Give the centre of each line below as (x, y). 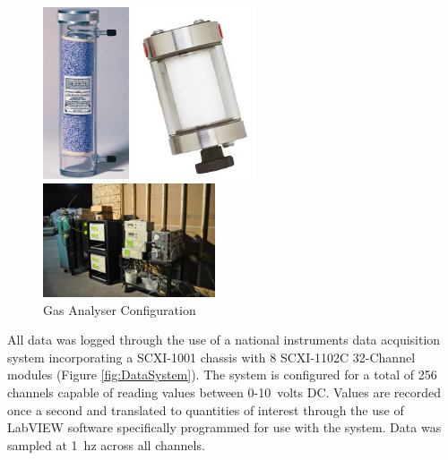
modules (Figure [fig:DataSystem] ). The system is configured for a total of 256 (222, 375)
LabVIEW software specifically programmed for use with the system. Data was (224, 427)
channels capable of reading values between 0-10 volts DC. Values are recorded (224, 392)
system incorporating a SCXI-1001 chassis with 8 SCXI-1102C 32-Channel (211, 357)
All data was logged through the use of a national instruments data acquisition (224, 340)
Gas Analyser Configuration (120, 309)
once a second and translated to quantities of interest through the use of (206, 409)
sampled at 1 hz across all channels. (106, 444)
